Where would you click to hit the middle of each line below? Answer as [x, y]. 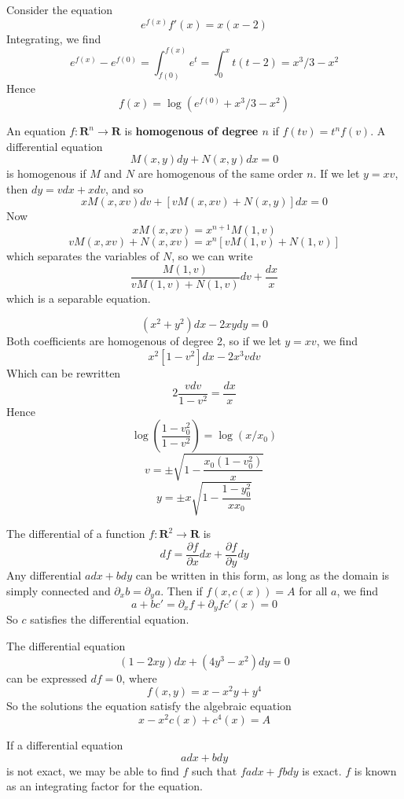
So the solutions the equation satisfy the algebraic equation [149, 706]
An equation [36, 131]
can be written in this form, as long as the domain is [263, 574]
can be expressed [47, 677]
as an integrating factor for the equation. [105, 786]
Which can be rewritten [64, 372]
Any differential [44, 574]
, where [140, 677]
